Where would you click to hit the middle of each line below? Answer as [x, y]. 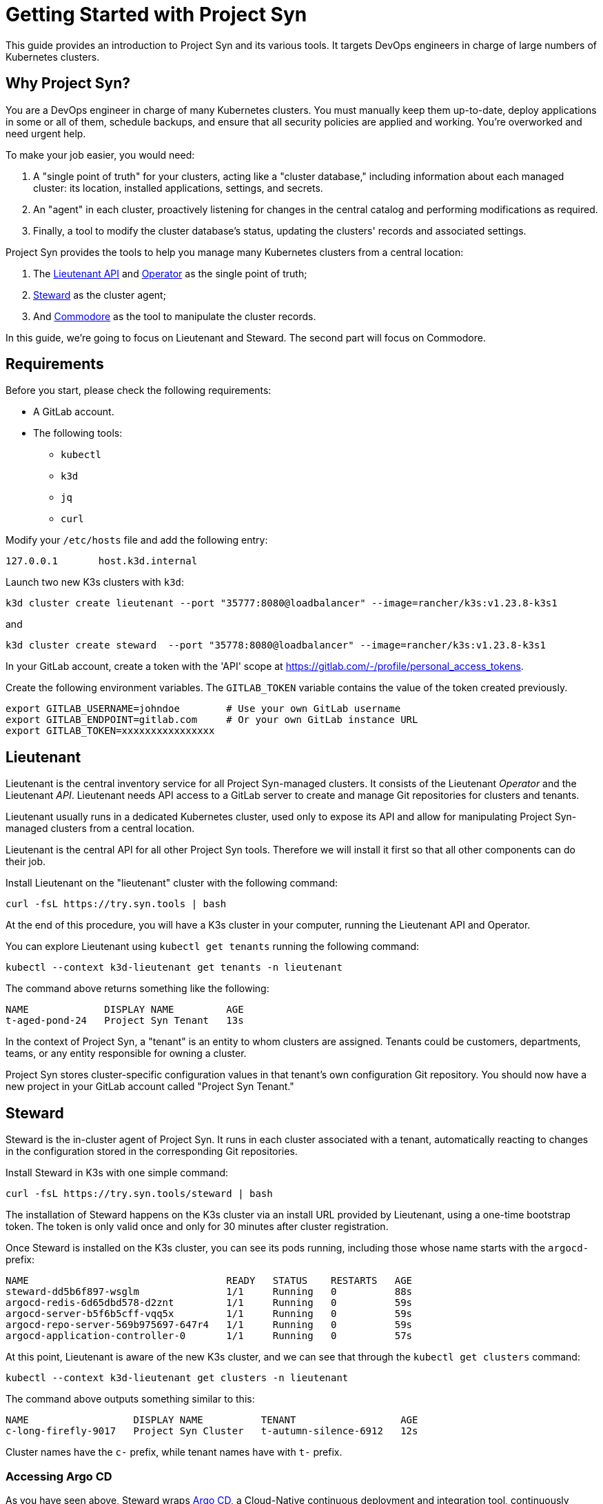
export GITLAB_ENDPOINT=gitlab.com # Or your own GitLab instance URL [212, 720]
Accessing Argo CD [59, 1476]
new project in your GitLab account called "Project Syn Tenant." [150, 1087]
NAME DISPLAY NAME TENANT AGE [212, 1420]
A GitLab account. [74, 412]
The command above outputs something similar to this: [130, 1399]
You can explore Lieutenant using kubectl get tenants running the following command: [213, 947]
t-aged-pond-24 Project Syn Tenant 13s [125, 1021]
